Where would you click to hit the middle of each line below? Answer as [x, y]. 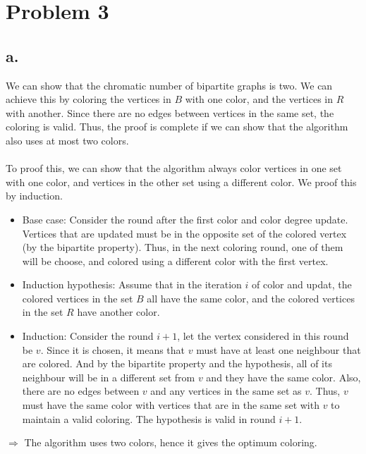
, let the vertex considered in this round [263, 336]
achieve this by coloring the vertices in [89, 99]
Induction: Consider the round [88, 336]
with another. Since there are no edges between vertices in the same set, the [170, 112]
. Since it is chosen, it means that [113, 349]
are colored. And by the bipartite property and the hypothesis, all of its [177, 363]
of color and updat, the [302, 284]
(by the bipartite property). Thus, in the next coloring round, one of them [183, 247]
